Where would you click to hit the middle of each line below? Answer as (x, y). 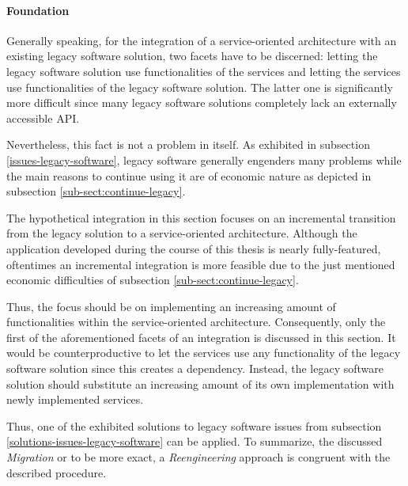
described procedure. (57, 472)
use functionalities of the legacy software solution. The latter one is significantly (200, 87)
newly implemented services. (75, 399)
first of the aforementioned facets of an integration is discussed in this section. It (201, 337)
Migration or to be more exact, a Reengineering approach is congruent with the (198, 457)
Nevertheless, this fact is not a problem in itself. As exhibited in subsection (188, 144)
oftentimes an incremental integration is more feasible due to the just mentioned (201, 264)
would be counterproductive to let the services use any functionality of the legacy (204, 353)
